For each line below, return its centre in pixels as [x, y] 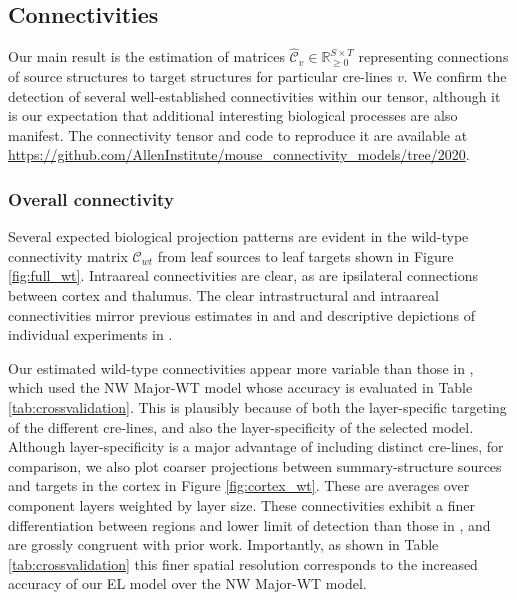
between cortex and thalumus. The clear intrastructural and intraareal [223, 294]
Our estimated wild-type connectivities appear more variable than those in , [241, 367]
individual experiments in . [90, 334]
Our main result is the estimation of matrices [146, 56]
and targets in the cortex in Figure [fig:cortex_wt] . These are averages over [239, 485]
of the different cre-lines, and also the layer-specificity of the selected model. [241, 426]
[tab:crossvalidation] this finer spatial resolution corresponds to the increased [243, 563]
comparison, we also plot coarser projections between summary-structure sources [255, 465]
